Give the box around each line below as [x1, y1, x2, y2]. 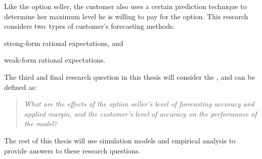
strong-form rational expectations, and [4, 37, 123, 48]
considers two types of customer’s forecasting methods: [4, 21, 175, 31]
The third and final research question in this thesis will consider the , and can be [4, 71, 255, 82]
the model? [24, 118, 58, 129]
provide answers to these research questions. [4, 145, 141, 155]
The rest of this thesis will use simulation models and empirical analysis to [4, 135, 236, 145]
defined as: [4, 81, 37, 92]
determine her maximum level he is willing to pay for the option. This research [4, 11, 248, 21]
